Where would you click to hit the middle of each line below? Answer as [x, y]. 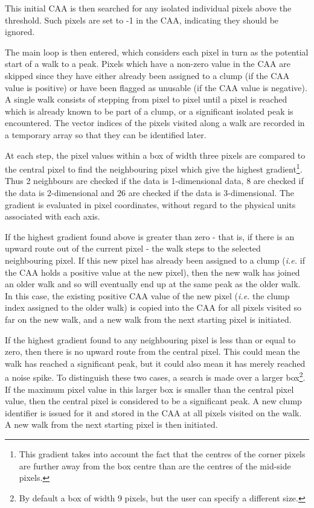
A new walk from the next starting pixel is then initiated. [111, 424]
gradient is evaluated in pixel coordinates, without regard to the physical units [150, 204]
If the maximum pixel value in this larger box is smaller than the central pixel [149, 389]
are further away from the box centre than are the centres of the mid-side [155, 465]
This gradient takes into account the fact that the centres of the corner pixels [162, 453]
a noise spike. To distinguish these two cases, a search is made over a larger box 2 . [155, 376]
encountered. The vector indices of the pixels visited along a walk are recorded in [155, 123]
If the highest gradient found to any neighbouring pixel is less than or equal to [150, 339]
